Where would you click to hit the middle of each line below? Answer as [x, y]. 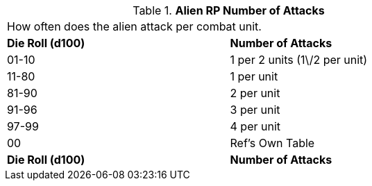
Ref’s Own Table [272, 143]
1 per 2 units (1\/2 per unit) [299, 60]
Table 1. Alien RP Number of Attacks [229, 10]
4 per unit [255, 126]
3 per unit [255, 110]
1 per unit [254, 76]
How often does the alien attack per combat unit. [134, 26]
